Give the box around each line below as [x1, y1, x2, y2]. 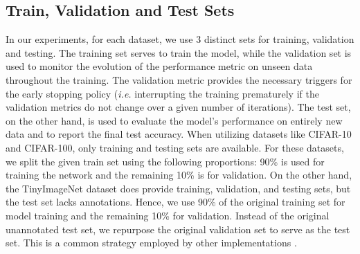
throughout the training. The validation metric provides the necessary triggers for [6, 72, 352, 87]
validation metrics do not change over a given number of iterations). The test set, [6, 100, 351, 114]
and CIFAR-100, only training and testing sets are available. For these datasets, [6, 140, 344, 154]
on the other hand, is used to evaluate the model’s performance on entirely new [6, 113, 343, 127]
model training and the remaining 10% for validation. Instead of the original [6, 208, 330, 222]
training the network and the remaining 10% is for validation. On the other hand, [6, 167, 352, 182]
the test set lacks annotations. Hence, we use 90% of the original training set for [6, 194, 345, 209]
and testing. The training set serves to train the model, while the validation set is [6, 45, 352, 60]
